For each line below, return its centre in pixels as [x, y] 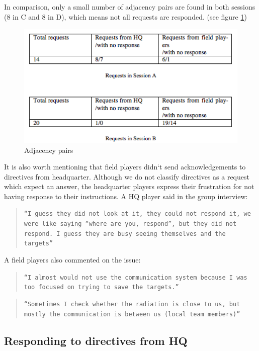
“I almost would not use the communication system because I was [136, 277]
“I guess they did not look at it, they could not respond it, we [137, 214]
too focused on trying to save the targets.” [101, 287]
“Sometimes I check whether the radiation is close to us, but [132, 304]
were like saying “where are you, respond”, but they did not [130, 224]
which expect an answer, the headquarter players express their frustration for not [129, 186]
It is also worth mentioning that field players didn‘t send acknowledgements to [125, 167]
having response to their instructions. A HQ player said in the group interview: [126, 196]
